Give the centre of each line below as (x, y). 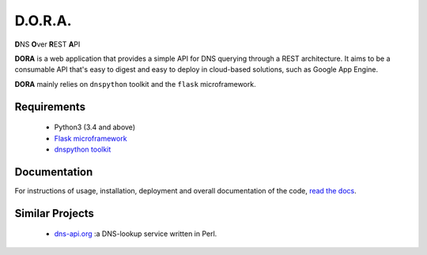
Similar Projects (55, 213)
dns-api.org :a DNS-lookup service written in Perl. (136, 234)
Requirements (50, 107)
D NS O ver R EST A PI (47, 44)
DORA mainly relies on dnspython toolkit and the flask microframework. (135, 84)
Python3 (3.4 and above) (95, 127)
